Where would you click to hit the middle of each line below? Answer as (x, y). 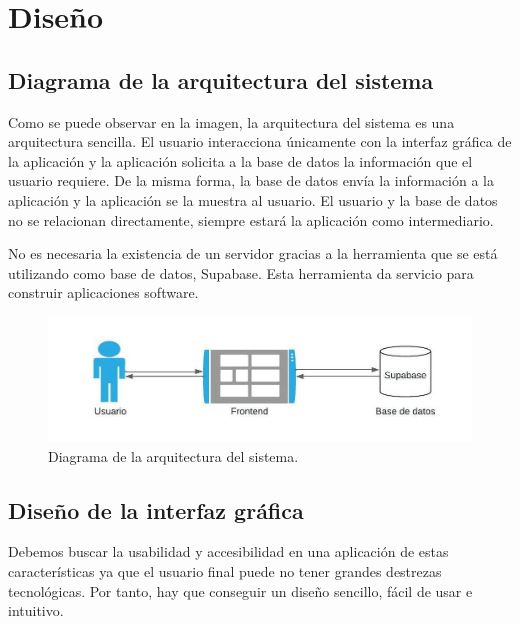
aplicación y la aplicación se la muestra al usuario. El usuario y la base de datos (253, 199)
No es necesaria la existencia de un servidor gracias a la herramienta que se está (253, 253)
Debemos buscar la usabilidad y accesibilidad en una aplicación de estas (228, 551)
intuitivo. (36, 610)
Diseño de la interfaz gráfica (156, 509)
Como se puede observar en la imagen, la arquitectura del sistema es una (231, 121)
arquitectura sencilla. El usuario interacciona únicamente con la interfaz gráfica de (260, 141)
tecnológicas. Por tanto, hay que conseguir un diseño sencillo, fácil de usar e (240, 590)
